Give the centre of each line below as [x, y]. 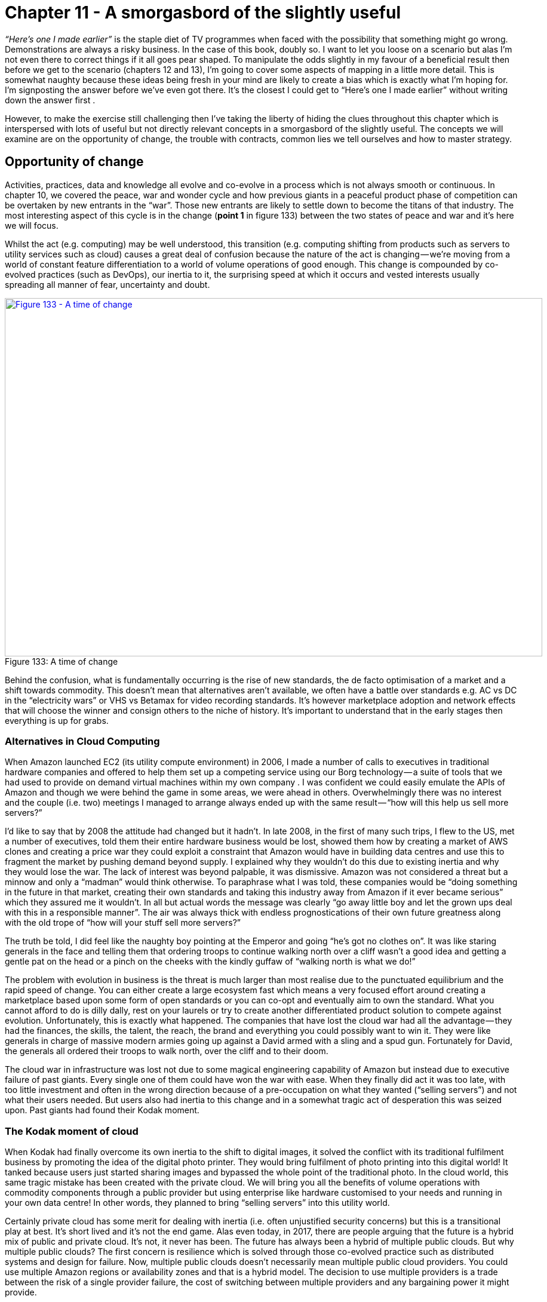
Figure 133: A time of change [62, 661]
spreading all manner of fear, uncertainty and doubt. [107, 284]
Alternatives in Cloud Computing [82, 741]
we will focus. [32, 225]
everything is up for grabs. [57, 720]
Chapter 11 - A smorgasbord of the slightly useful [203, 13]
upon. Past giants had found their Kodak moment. [102, 1110]
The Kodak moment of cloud [72, 1131]
